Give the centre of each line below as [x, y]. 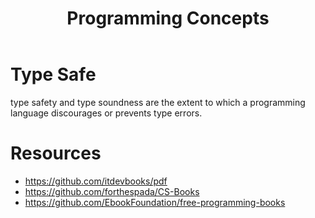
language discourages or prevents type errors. [106, 113]
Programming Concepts [168, 18]
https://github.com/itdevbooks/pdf [96, 181]
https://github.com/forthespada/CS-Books [112, 191]
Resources [56, 153]
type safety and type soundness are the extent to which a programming [158, 102]
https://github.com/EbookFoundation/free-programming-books [155, 202]
